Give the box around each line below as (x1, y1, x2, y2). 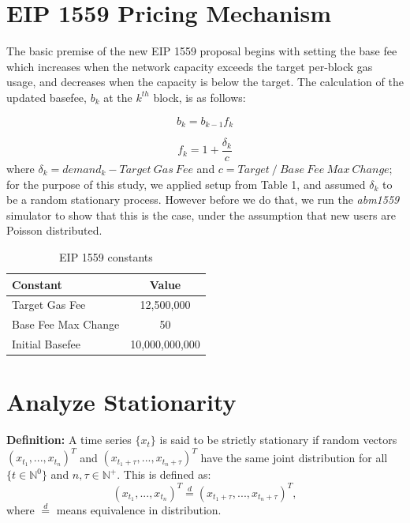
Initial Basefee (12, 336, 80, 352)
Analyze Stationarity (6, 386, 237, 418)
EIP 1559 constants (59, 248, 153, 265)
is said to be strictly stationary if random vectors (159, 431, 397, 448)
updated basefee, (6, 88, 87, 105)
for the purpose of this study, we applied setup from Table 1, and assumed (6, 175, 366, 192)
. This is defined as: (117, 466, 211, 483)
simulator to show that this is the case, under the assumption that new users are (6, 206, 396, 223)
